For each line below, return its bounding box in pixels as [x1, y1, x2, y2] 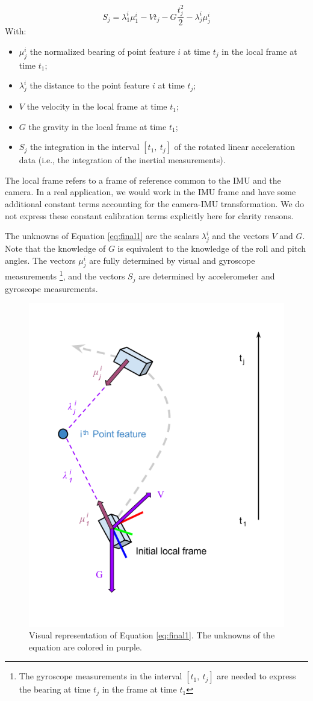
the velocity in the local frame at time [26, 100, 167, 113]
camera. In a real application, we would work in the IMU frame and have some [5, 185, 296, 198]
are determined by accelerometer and [138, 270, 275, 282]
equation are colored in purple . [29, 640, 142, 653]
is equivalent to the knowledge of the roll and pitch [117, 242, 306, 254]
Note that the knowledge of [5, 242, 106, 254]
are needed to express [217, 670, 296, 682]
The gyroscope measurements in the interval [19, 670, 182, 682]
